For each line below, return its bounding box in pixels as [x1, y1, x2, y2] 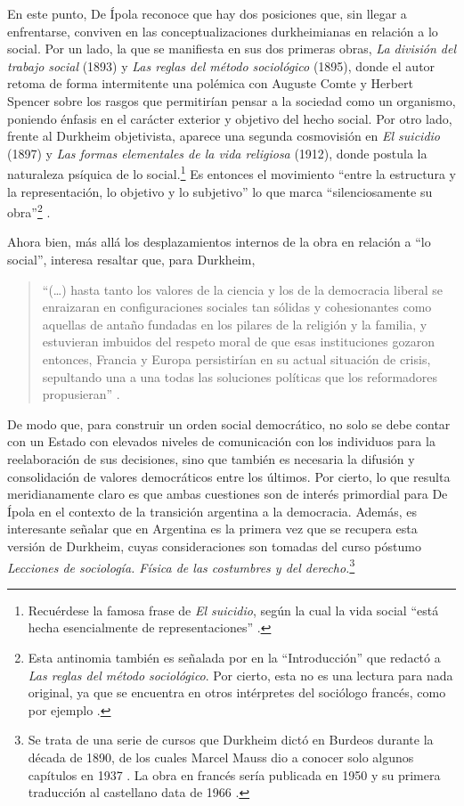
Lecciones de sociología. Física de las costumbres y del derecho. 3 [7, 555, 355, 576]
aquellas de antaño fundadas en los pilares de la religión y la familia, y [42, 314, 427, 333]
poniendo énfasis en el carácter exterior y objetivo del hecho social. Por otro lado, [7, 109, 452, 127]
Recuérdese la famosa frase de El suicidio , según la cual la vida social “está [28, 600, 439, 619]
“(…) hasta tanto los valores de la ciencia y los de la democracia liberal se [42, 280, 444, 298]
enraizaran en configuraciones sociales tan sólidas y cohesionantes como [42, 297, 432, 316]
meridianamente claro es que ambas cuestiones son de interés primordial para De [7, 484, 448, 503]
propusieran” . [42, 385, 120, 403]
